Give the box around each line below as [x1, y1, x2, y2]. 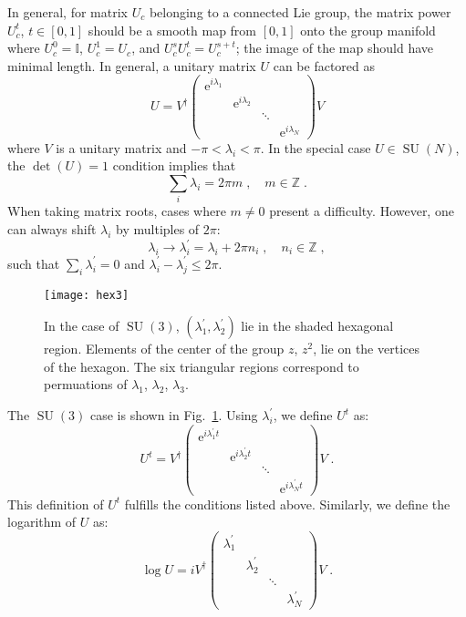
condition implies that [112, 156, 236, 175]
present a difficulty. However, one [269, 201, 454, 221]
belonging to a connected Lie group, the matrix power [149, 3, 451, 21]
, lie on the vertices [313, 339, 419, 358]
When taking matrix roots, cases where [7, 201, 226, 221]
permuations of [44, 375, 128, 394]
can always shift [7, 219, 97, 238]
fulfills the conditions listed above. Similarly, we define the [124, 494, 450, 513]
